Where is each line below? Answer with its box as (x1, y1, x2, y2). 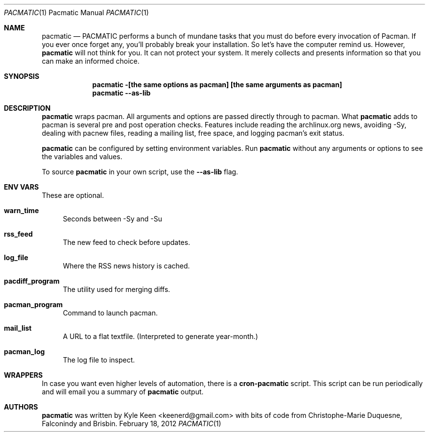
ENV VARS (4, 183, 39, 191)
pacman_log (4, 347, 45, 356)
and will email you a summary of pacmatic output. (42, 388, 204, 396)
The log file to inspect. (63, 356, 135, 364)
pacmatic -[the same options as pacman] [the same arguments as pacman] (92, 80, 342, 89)
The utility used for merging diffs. (63, 285, 170, 293)
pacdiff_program (4, 277, 60, 285)
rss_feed (4, 230, 33, 238)
